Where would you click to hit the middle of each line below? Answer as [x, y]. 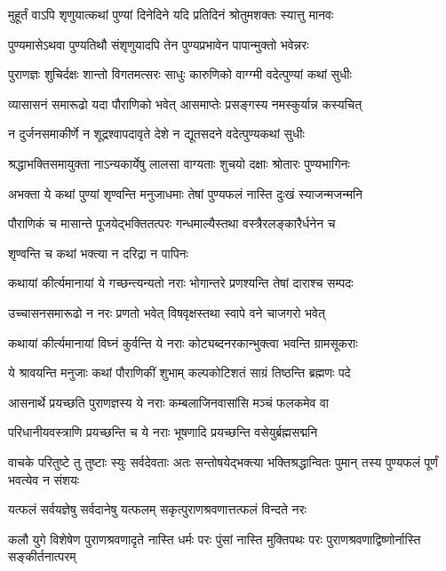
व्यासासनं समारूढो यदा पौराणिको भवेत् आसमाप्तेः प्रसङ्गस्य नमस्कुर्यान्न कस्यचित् [185, 103]
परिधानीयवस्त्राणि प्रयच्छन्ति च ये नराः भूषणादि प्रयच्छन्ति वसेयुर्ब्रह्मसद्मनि [163, 432]
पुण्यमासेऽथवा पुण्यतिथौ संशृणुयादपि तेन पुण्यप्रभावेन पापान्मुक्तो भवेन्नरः [159, 44]
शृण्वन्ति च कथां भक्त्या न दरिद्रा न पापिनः [98, 253]
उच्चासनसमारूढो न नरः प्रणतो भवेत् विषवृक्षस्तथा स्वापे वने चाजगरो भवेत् [167, 312]
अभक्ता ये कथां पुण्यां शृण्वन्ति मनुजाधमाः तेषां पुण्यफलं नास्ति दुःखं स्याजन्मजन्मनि [185, 193]
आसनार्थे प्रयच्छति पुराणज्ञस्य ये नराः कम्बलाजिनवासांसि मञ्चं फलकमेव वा [169, 402]
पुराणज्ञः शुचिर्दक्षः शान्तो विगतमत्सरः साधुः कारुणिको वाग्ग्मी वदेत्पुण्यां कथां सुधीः [180, 74]
